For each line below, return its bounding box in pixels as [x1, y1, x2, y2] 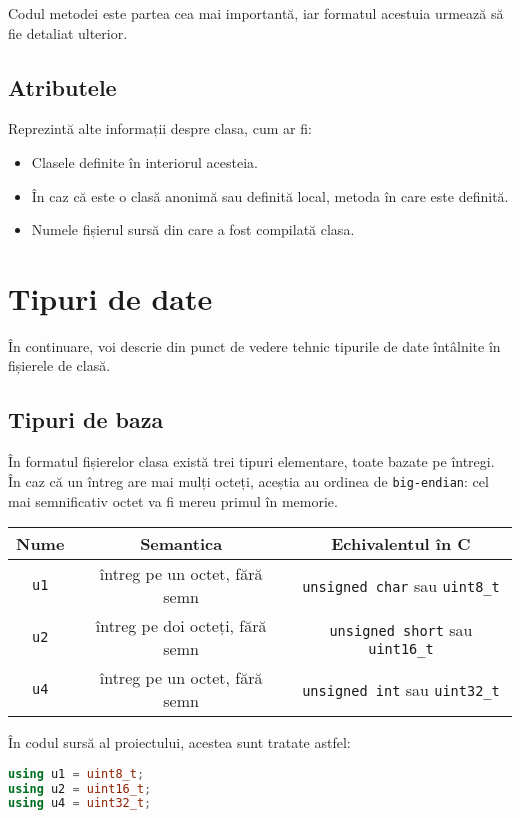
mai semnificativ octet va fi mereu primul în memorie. [8, 490, 338, 511]
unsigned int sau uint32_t [302, 677, 500, 701]
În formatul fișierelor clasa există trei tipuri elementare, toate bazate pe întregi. [8, 451, 495, 472]
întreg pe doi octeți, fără [95, 614, 267, 638]
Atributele [8, 71, 117, 102]
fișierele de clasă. [8, 355, 111, 376]
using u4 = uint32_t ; [8, 796, 152, 811]
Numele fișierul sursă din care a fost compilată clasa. [31, 219, 355, 240]
